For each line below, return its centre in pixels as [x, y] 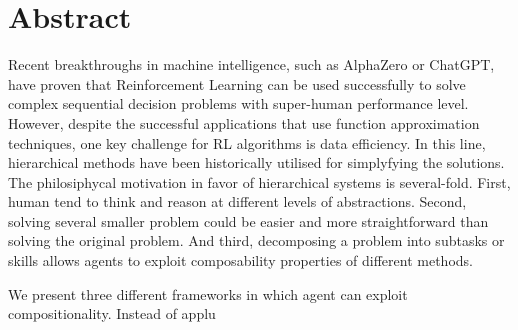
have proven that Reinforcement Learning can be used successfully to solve [237, 83]
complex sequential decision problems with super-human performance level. [238, 103]
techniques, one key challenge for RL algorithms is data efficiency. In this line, [247, 142]
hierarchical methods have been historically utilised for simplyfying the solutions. [256, 162]
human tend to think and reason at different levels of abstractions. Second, [237, 201]
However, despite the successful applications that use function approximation [244, 122]
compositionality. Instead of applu [112, 313]
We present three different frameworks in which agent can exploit [208, 293]
